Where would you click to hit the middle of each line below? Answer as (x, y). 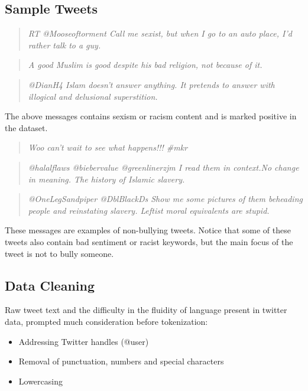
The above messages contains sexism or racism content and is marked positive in (151, 116)
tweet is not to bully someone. (59, 253)
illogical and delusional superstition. (93, 96)
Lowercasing (40, 381)
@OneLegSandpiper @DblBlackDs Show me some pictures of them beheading (165, 199)
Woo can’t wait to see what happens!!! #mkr (108, 147)
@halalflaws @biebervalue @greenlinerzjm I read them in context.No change (163, 167)
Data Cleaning (50, 285)
